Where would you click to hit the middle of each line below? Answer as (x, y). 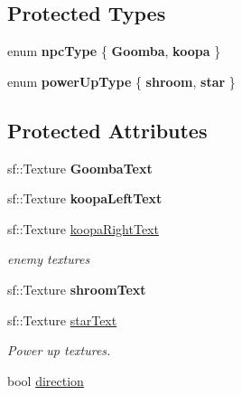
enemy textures (49, 259)
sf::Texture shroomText (77, 289)
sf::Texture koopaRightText (83, 228)
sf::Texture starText (62, 320)
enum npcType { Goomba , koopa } (114, 51)
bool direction (46, 380)
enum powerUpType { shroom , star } (121, 81)
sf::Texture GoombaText (80, 168)
